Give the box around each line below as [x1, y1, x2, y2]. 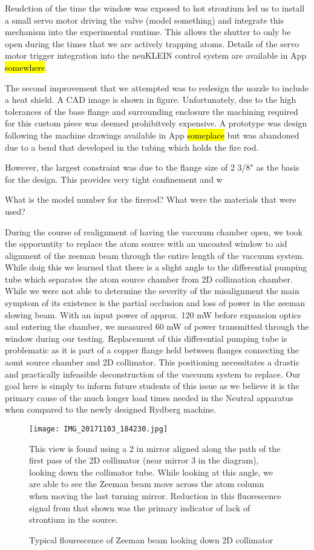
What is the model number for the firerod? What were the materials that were [5, 193, 296, 206]
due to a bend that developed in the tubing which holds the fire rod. [5, 140, 259, 153]
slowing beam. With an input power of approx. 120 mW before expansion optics [5, 308, 301, 321]
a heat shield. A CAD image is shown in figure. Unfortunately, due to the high [5, 93, 296, 106]
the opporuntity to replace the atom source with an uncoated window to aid [5, 237, 287, 250]
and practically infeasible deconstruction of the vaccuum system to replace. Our [5, 367, 301, 380]
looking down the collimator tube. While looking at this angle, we [29, 465, 273, 478]
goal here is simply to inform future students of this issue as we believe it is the [5, 379, 299, 392]
